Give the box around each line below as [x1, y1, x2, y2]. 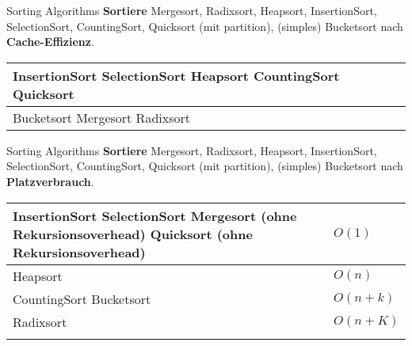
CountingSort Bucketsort [13, 289, 151, 308]
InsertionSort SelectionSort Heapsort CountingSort [13, 66, 340, 85]
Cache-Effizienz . [6, 33, 94, 50]
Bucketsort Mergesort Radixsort [13, 108, 190, 127]
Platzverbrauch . [6, 173, 94, 189]
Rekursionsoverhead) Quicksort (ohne [13, 224, 253, 243]
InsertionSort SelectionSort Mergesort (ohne [13, 206, 297, 225]
